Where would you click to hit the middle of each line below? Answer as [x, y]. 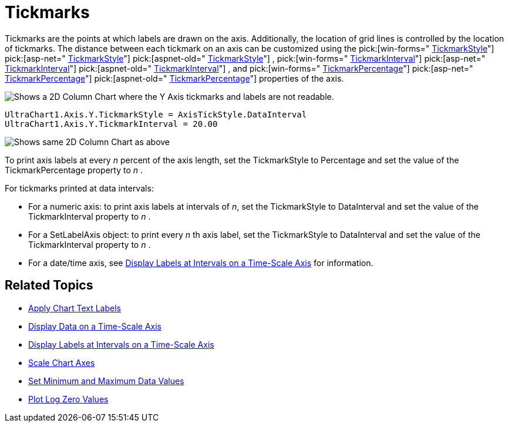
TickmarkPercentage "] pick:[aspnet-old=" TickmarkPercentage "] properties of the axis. [174, 78]
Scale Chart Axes [62, 362]
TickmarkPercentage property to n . [74, 170]
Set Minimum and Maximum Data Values [106, 381]
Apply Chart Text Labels [75, 308]
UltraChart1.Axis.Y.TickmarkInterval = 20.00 [111, 124]
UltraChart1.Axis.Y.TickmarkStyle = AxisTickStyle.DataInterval [156, 114]
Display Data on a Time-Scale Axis [95, 326]
